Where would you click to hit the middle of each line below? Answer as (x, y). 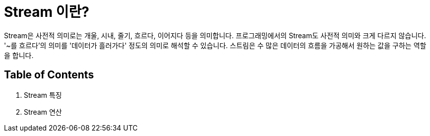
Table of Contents (49, 75)
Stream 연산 (43, 112)
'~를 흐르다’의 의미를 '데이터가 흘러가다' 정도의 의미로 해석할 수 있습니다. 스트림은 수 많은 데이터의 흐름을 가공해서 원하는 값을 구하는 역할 (215, 45)
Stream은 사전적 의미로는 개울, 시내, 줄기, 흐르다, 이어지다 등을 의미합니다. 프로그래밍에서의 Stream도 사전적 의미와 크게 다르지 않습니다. (215, 35)
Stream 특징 (43, 95)
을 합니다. (19, 55)
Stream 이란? (47, 12)
